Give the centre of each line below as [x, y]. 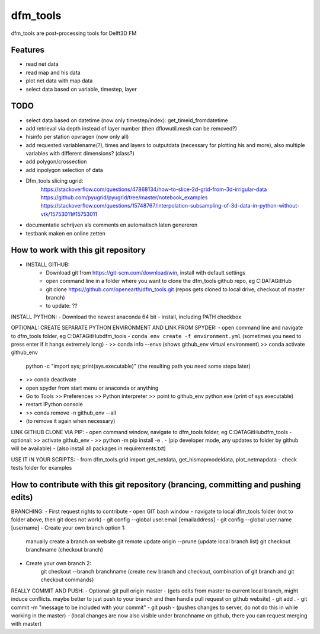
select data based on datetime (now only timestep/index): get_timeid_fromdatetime [127, 120]
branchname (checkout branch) [65, 550]
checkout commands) [67, 580]
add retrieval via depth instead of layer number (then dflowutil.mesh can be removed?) [131, 128]
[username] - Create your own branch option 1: [68, 528]
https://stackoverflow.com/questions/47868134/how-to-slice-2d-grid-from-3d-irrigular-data [154, 189]
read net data [42, 64]
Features [28, 50]
